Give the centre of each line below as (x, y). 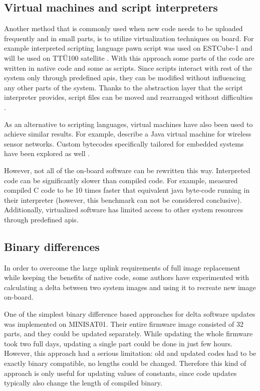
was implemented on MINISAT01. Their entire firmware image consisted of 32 (124, 323)
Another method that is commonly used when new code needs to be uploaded (123, 28)
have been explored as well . (47, 153)
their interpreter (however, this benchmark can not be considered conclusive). (123, 200)
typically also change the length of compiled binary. (83, 383)
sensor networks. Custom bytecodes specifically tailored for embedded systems (124, 143)
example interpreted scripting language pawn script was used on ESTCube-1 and (128, 48)
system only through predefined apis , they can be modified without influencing (125, 78)
